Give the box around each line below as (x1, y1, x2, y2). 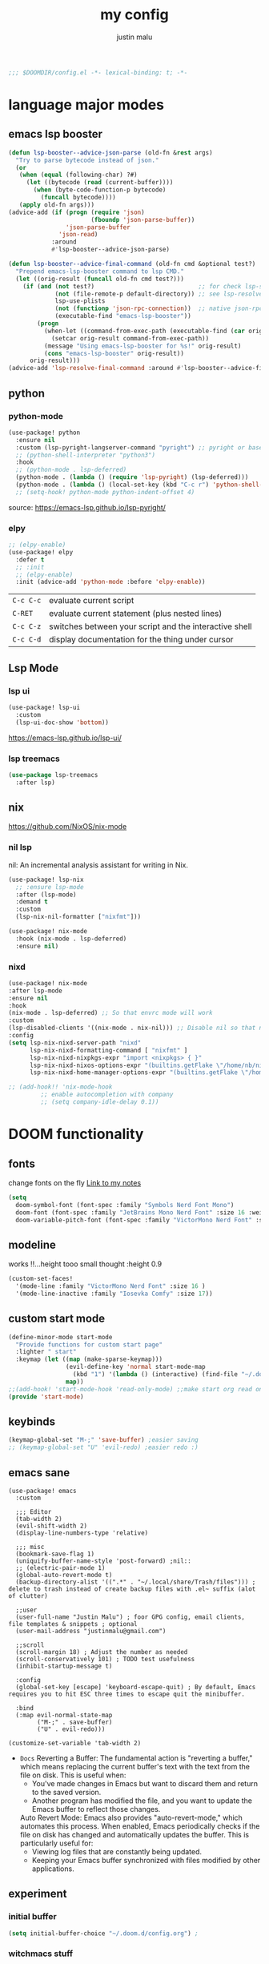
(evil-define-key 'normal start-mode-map (65, 1363, 206, 1371)
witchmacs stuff (8, 1948, 74, 1959)
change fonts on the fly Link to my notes (8, 1177, 142, 1187)
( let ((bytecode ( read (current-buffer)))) (26, 179, 174, 187)
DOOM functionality (8, 1125, 144, 1143)
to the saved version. (31, 1787, 102, 1797)
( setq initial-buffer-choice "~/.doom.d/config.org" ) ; (8, 1929, 199, 1938)
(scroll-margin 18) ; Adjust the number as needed (15, 1648, 188, 1656)
